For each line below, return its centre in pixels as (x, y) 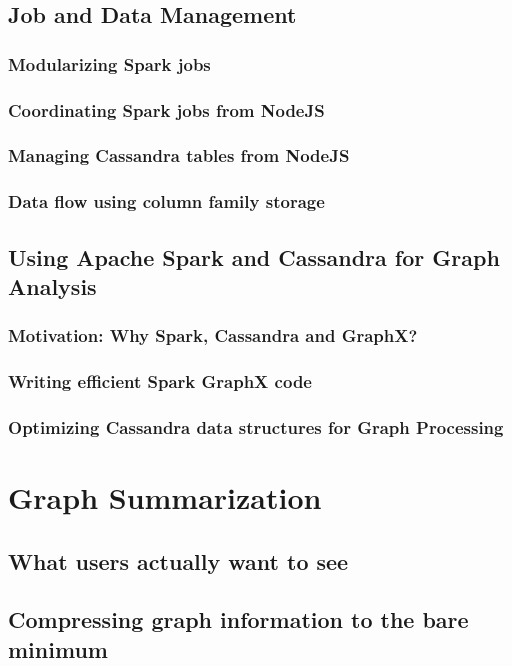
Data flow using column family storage (166, 201)
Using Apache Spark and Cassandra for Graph (254, 256)
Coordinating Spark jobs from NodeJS (166, 109)
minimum (58, 648)
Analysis (52, 285)
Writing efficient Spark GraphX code (160, 381)
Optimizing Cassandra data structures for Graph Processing (256, 426)
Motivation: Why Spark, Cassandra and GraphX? (213, 335)
